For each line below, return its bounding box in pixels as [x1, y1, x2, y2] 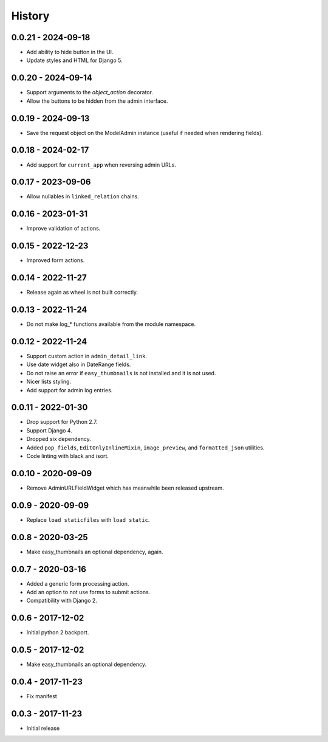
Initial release [26, 724, 60, 732]
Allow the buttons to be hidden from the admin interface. [26, 97, 168, 105]
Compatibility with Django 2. [26, 597, 97, 605]
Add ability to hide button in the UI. [26, 49, 114, 56]
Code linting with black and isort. [26, 452, 109, 460]
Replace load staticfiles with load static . [26, 516, 150, 523]
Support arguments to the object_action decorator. [26, 89, 153, 96]
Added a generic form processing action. [26, 580, 129, 587]
